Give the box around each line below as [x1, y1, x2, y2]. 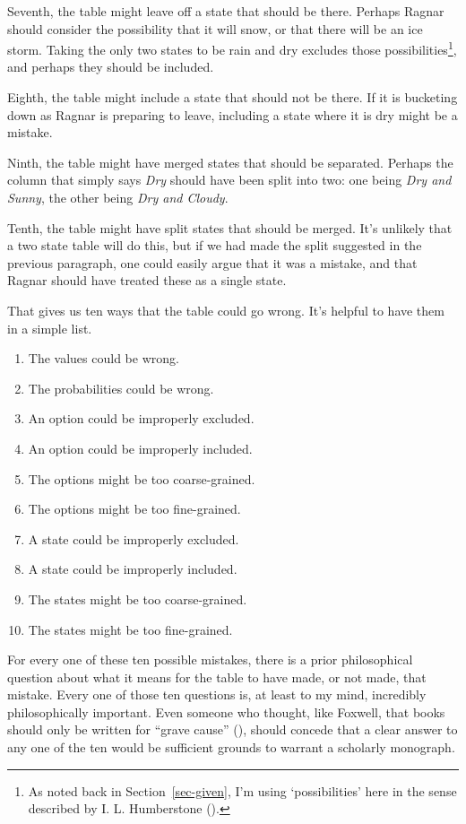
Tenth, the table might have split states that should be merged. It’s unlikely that [7, 218, 453, 237]
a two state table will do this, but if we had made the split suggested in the [7, 236, 422, 255]
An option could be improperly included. [28, 438, 253, 457]
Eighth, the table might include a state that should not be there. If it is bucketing [7, 88, 458, 107]
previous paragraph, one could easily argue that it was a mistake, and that [7, 253, 418, 272]
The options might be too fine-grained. [28, 499, 241, 518]
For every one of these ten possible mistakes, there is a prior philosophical [7, 650, 413, 669]
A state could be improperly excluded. [28, 529, 239, 548]
